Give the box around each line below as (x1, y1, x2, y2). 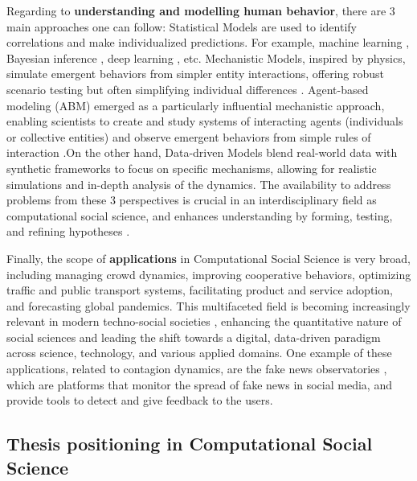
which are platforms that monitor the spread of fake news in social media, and (6, 376, 392, 393)
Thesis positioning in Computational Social (6, 431, 373, 456)
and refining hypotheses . (6, 223, 130, 240)
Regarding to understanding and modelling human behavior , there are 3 (6, 2, 395, 18)
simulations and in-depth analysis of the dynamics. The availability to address (6, 175, 391, 192)
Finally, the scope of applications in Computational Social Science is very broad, (6, 249, 411, 266)
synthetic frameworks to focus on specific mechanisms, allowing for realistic (6, 159, 377, 176)
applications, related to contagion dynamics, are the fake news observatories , (6, 360, 387, 377)
